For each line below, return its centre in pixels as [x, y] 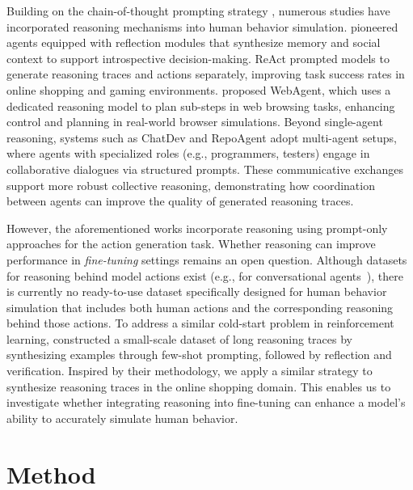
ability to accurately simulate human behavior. [122, 418]
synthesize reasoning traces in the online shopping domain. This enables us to [199, 386]
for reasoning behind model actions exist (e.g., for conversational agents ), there [205, 275]
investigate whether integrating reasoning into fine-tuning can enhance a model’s [206, 402]
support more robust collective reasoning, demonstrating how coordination [191, 185]
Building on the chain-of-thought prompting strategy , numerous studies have [198, 11]
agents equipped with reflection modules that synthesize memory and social [194, 42]
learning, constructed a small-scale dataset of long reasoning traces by [179, 338]
